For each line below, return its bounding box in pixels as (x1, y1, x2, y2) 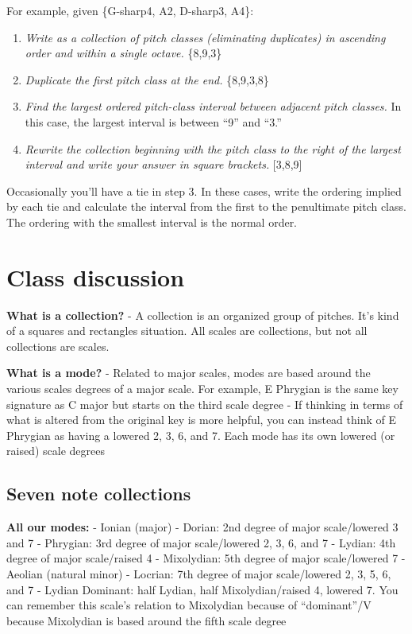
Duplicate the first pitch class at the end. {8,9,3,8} (25, 71, 269, 88)
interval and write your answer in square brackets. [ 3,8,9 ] (25, 156, 302, 173)
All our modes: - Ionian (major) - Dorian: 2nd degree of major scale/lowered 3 (6, 519, 399, 535)
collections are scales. (6, 337, 110, 354)
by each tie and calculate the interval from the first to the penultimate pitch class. (6, 198, 406, 215)
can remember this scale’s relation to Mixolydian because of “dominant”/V (6, 597, 372, 613)
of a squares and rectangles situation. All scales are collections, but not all (6, 322, 368, 339)
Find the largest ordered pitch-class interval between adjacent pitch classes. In (25, 98, 402, 115)
